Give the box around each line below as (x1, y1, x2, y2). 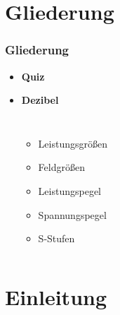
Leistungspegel (38, 183, 101, 198)
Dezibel (21, 93, 59, 107)
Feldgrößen (38, 160, 85, 174)
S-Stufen (38, 231, 75, 246)
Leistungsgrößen (38, 136, 107, 150)
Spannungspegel (38, 207, 107, 222)
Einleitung (5, 282, 107, 311)
